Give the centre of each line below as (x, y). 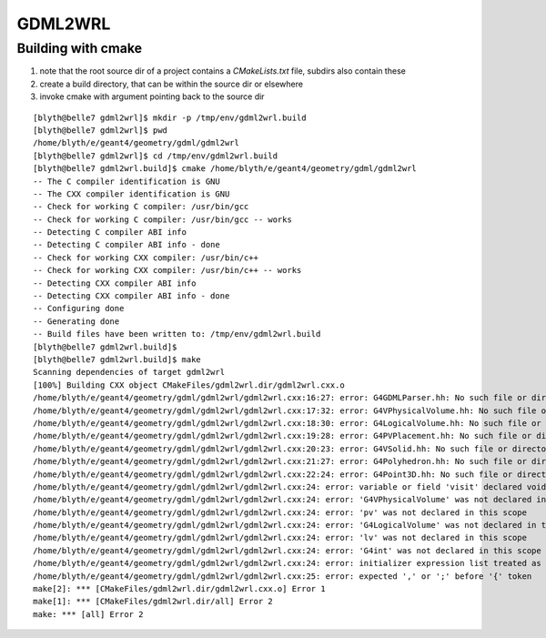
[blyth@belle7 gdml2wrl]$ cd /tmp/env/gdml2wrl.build (155, 156)
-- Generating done (76, 321)
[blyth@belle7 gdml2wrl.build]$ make (117, 359)
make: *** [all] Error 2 (88, 614)
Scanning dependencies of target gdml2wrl (129, 372)
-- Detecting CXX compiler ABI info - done (131, 296)
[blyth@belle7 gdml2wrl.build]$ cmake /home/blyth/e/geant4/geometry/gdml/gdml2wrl (225, 169)
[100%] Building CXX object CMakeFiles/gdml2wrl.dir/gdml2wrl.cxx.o (189, 385)
